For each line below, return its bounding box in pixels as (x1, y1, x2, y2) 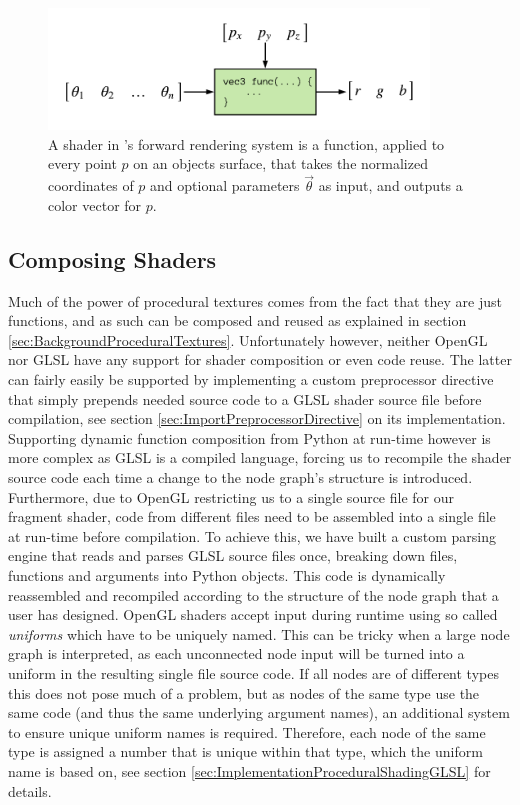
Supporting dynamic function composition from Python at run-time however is (8, 427, 491, 448)
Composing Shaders (8, 243, 217, 274)
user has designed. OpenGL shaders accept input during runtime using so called (8, 604, 498, 625)
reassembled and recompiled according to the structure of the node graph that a (8, 584, 499, 605)
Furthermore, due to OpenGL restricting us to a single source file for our (8, 486, 455, 507)
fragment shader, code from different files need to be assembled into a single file (8, 506, 496, 527)
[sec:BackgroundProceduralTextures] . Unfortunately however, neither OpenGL (8, 329, 488, 350)
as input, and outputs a (318, 175, 463, 196)
